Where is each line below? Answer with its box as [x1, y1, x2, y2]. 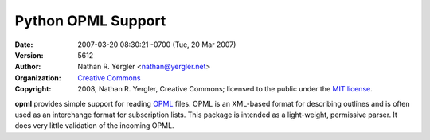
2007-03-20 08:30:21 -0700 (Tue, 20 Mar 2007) [77, 40, 236, 49]
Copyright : [14, 84, 52, 94]
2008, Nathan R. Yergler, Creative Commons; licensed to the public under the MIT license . [77, 84, 373, 94]
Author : [14, 62, 41, 72]
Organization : [14, 72, 61, 83]
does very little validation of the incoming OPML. [14, 121, 174, 130]
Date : [14, 40, 33, 49]
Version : [14, 50, 44, 60]
